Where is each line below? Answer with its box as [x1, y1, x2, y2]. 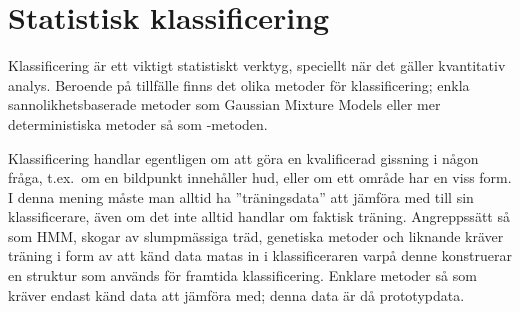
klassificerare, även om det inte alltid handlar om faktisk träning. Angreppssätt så [8, 206, 510, 227]
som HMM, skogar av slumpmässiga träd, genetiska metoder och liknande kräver [8, 225, 504, 246]
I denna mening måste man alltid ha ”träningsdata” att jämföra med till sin [8, 186, 474, 207]
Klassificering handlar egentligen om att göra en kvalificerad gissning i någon [8, 147, 479, 168]
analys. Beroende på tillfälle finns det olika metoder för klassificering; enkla [8, 74, 470, 95]
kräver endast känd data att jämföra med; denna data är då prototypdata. [8, 284, 465, 305]
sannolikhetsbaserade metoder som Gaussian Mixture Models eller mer [8, 94, 441, 115]
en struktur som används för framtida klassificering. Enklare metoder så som [8, 265, 477, 286]
